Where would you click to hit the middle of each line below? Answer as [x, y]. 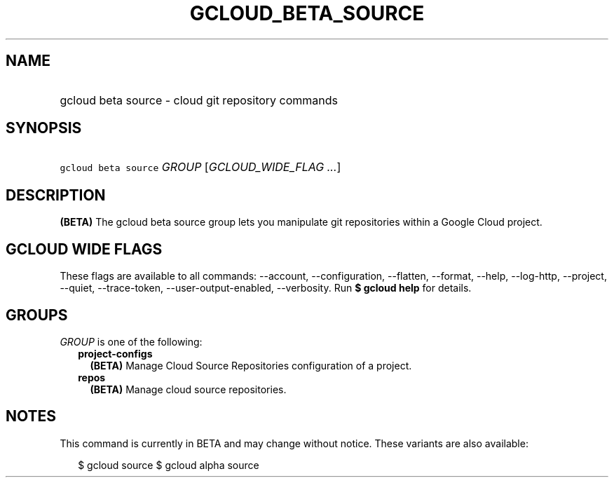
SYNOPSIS [44, 128]
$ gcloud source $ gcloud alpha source [169, 465]
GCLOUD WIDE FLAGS [84, 249]
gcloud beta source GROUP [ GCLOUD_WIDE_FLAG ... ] [200, 167]
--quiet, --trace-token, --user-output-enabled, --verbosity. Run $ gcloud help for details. [266, 288]
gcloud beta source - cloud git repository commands [199, 100]
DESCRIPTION [56, 195]
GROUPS [37, 315]
